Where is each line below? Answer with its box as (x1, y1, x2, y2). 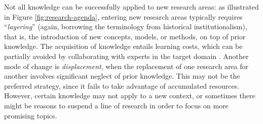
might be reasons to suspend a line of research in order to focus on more (4, 100, 229, 110)
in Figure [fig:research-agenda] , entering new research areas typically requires (4, 11, 243, 22)
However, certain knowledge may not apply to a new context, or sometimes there (4, 90, 255, 101)
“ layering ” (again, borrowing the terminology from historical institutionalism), (4, 21, 247, 32)
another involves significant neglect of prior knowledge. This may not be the (4, 71, 240, 81)
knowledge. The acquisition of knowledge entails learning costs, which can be (4, 41, 243, 51)
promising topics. (4, 110, 57, 120)
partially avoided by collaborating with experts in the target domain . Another (4, 50, 249, 61)
